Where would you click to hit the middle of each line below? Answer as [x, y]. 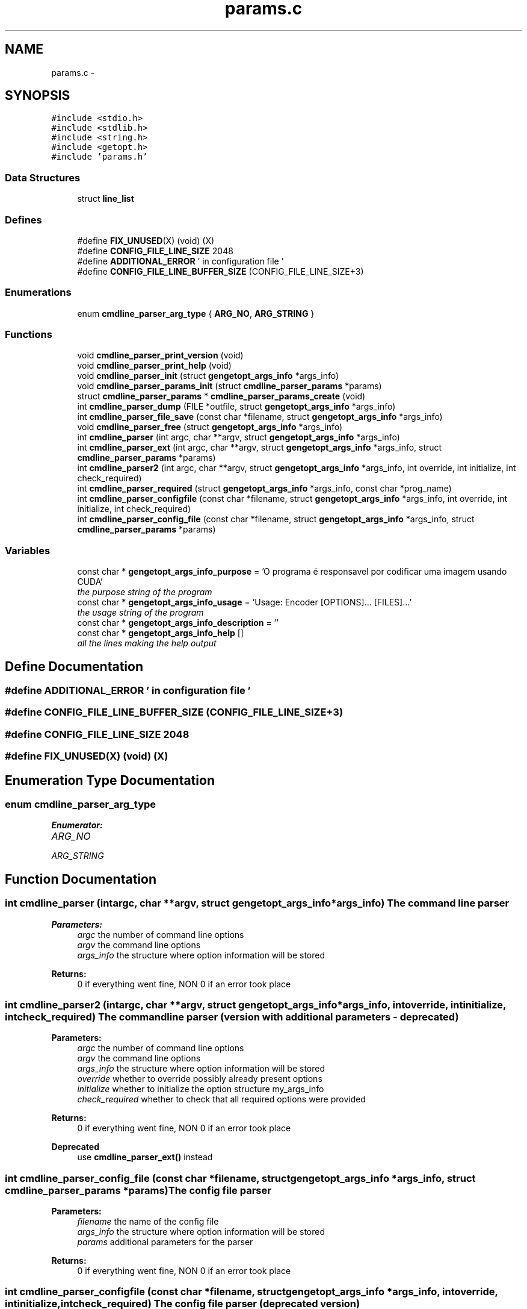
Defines [23, 220]
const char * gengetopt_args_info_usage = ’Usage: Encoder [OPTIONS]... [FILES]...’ [245, 602]
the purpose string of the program [145, 592]
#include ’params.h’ [100, 157]
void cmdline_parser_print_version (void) [160, 355]
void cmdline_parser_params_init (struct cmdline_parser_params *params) [230, 386]
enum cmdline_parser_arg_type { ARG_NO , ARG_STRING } [196, 313]
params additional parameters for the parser [165, 1242]
